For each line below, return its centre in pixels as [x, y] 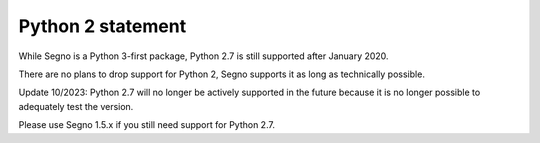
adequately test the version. [76, 106]
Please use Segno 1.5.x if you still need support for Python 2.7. [146, 125]
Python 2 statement [102, 26]
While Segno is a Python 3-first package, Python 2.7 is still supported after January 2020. [203, 56]
